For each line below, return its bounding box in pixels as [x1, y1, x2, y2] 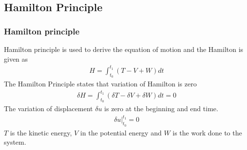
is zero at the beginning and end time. [104, 103, 218, 114]
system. [4, 137, 26, 147]
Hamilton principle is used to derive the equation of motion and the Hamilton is [4, 44, 244, 54]
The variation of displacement [4, 103, 93, 114]
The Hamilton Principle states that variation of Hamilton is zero [4, 78, 197, 88]
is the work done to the [172, 127, 242, 137]
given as [4, 53, 28, 64]
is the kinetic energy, [10, 127, 72, 137]
